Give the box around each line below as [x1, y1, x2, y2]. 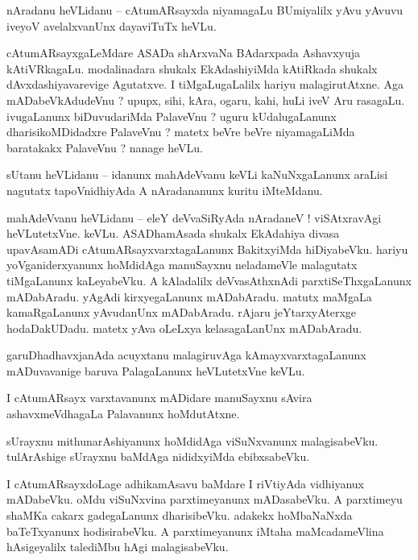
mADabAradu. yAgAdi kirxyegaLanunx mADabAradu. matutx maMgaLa [6, 288, 372, 305]
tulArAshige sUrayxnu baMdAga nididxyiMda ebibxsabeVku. [6, 448, 310, 465]
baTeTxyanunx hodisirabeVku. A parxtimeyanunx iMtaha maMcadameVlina [6, 522, 384, 539]
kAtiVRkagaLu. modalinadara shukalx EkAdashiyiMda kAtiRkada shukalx [6, 60, 378, 77]
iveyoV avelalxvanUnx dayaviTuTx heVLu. [6, 17, 217, 34]
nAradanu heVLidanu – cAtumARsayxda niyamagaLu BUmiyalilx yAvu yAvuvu [6, 2, 404, 18]
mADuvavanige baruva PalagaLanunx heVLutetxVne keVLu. [6, 362, 305, 379]
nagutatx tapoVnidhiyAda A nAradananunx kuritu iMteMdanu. [6, 181, 323, 198]
